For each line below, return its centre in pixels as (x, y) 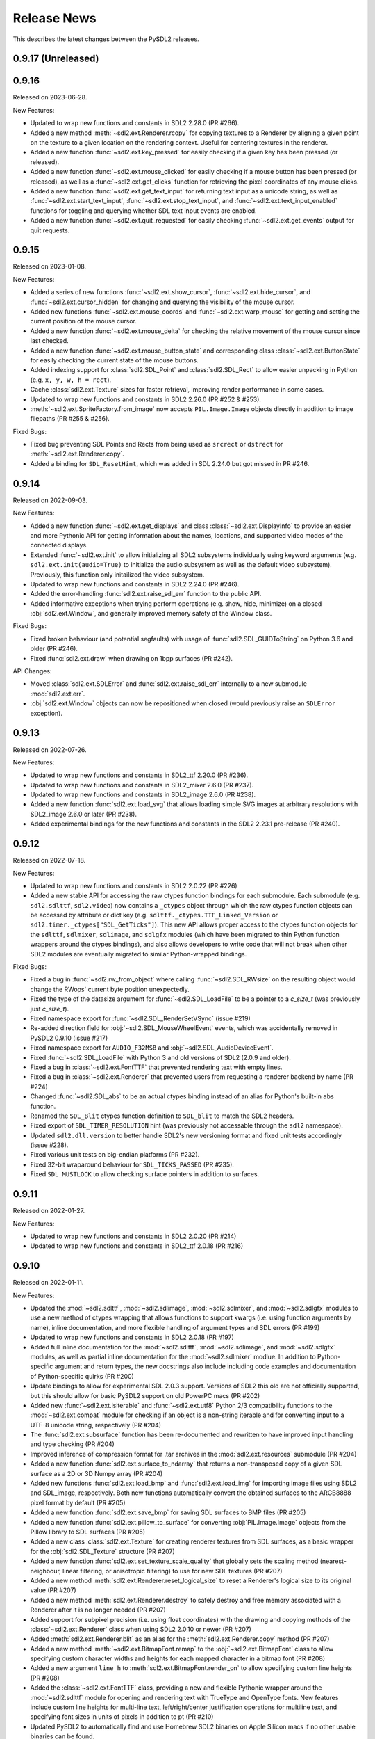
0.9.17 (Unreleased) (56, 59)
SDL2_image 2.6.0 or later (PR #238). (83, 814)
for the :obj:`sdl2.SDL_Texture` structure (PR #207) (102, 1551)
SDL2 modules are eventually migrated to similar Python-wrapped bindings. (139, 954)
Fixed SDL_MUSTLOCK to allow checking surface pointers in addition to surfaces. (145, 1174)
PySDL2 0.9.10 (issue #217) (69, 1038)
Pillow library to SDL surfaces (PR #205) (88, 1532)
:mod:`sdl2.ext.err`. (58, 694)
